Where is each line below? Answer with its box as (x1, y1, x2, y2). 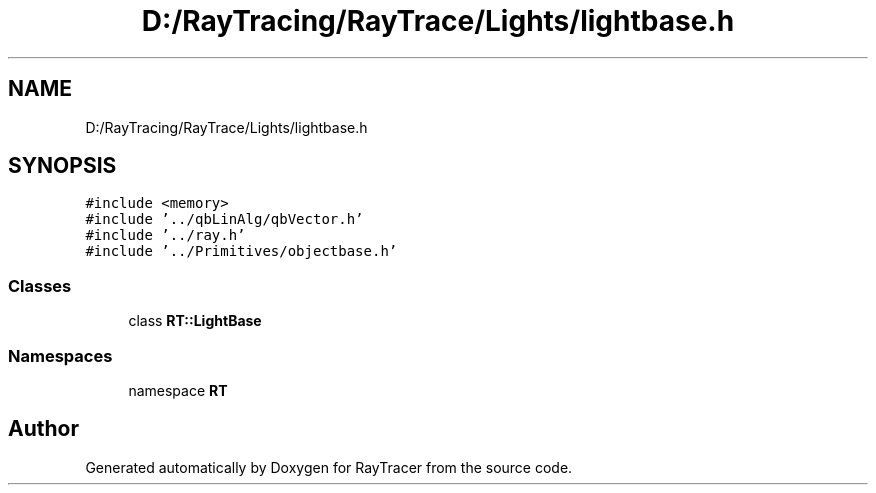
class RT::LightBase (128, 312, 262, 330)
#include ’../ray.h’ (85, 227, 246, 244)
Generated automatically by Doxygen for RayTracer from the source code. (85, 458, 573, 476)
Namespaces (8, 345, 113, 366)
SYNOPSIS (8, 153, 117, 179)
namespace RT (128, 381, 228, 399)
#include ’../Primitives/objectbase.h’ (85, 243, 398, 260)
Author (8, 416, 79, 442)
